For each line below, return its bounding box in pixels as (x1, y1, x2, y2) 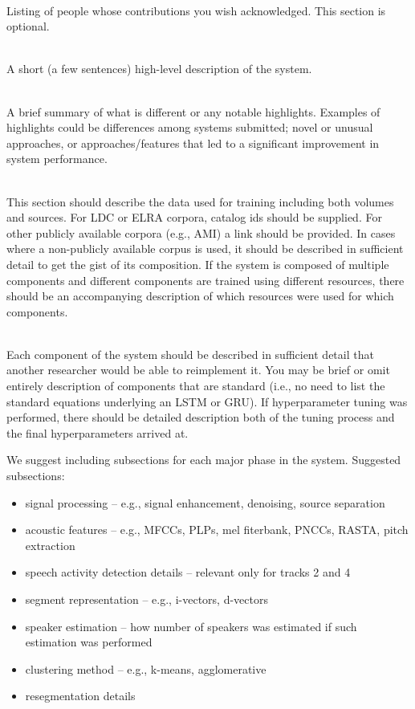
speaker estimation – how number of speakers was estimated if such (25, 617, 357, 634)
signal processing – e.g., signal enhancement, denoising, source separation (25, 494, 385, 511)
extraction (25, 536, 75, 553)
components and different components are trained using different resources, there (6, 271, 405, 288)
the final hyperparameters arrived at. (6, 424, 189, 441)
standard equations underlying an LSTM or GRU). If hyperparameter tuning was (6, 393, 408, 410)
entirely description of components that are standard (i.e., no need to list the (6, 377, 385, 394)
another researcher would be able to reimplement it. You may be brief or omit (6, 361, 390, 378)
